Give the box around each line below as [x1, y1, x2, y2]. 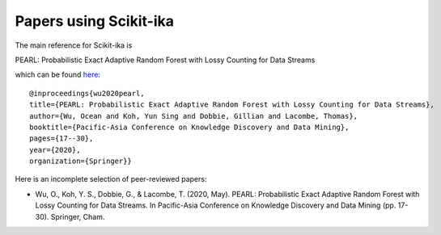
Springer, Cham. [50, 212, 105, 221]
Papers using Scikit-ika [15, 12, 174, 30]
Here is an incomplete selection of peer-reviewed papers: [15, 174, 207, 184]
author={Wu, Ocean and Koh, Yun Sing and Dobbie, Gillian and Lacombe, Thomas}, [29, 111, 358, 120]
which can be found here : [15, 69, 101, 80]
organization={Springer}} [29, 157, 133, 166]
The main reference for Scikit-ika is [15, 40, 133, 50]
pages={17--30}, [29, 134, 94, 143]
